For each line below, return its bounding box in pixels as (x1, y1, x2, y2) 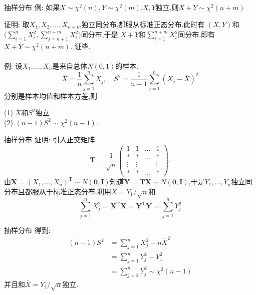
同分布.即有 (178, 29, 215, 40)
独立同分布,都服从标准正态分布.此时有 (81, 19, 205, 29)
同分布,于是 (81, 29, 118, 40)
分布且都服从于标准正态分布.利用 (4, 186, 111, 196)
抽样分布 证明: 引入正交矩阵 (4, 134, 95, 144)
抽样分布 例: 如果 (4, 2, 60, 12)
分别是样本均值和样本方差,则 (4, 90, 97, 101)
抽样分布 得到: (4, 224, 51, 235)
